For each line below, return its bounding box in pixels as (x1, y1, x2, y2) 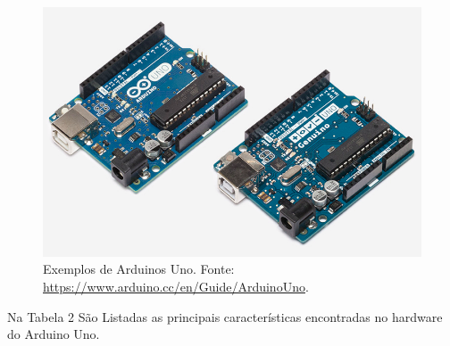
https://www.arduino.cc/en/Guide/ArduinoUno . (43, 277, 309, 296)
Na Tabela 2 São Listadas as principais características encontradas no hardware (7, 307, 443, 325)
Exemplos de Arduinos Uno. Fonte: (43, 259, 235, 278)
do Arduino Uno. (7, 325, 100, 343)
